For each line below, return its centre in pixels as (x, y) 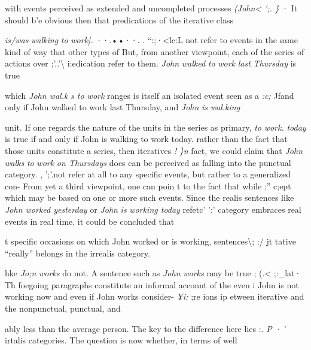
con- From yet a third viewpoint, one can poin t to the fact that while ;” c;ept (148, 185)
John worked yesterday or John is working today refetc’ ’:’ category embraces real (153, 209)
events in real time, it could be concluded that (90, 221)
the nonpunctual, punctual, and (63, 308)
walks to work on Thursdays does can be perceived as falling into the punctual (148, 162)
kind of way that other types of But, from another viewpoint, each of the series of (155, 51)
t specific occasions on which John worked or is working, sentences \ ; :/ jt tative (150, 241)
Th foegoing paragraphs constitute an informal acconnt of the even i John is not (152, 284)
